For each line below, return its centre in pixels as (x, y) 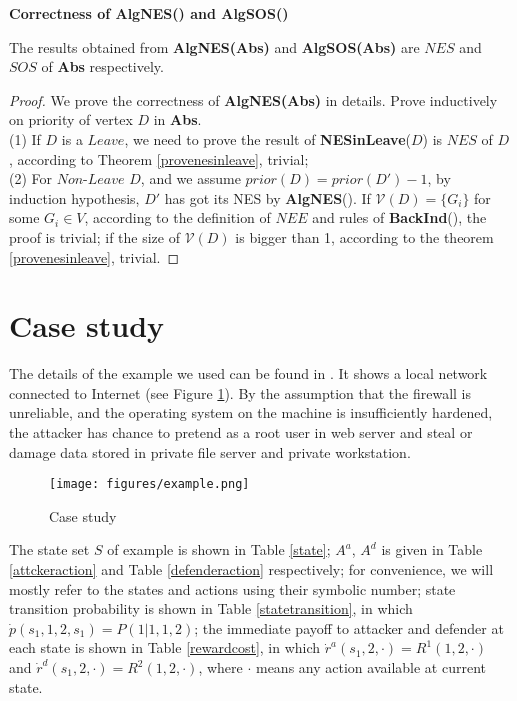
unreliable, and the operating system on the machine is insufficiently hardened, (251, 412)
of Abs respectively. (102, 66)
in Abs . (177, 119)
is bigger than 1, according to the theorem (364, 236)
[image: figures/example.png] (149, 484)
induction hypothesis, (74, 197)
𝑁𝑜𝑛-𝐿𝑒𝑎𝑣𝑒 (90, 180)
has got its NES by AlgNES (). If (267, 197)
